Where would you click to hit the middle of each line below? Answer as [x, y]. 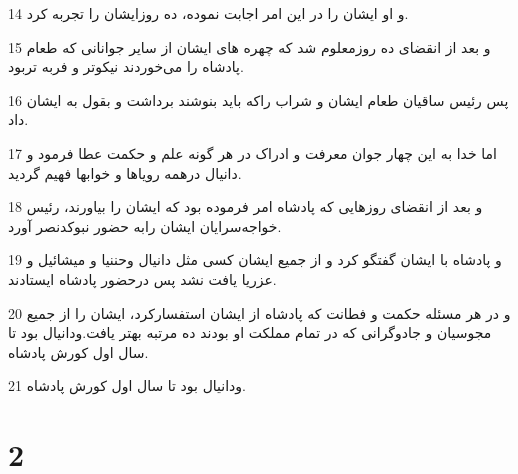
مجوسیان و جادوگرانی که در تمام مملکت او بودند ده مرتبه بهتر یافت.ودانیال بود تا [250, 332]
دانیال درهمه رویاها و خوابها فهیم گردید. [125, 172]
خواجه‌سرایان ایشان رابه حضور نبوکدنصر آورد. [145, 225]
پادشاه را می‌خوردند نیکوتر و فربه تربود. [126, 66]
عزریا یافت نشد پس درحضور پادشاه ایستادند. [142, 278]
